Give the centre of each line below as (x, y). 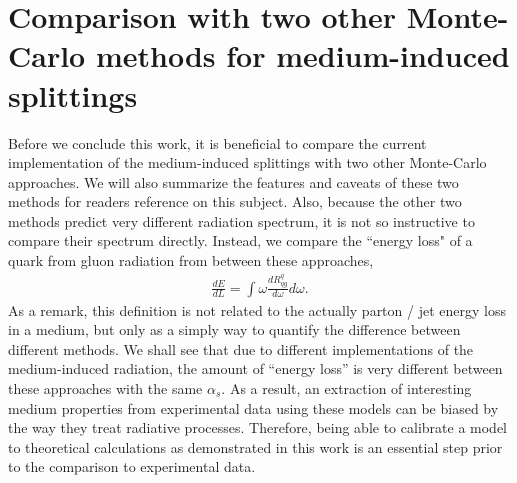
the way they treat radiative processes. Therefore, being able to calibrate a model (257, 427)
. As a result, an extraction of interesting (346, 387)
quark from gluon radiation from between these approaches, (191, 260)
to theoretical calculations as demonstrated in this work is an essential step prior (255, 446)
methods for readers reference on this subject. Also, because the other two (235, 201)
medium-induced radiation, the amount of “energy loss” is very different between (255, 368)
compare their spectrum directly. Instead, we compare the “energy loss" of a (240, 240)
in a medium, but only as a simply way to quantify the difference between (234, 329)
